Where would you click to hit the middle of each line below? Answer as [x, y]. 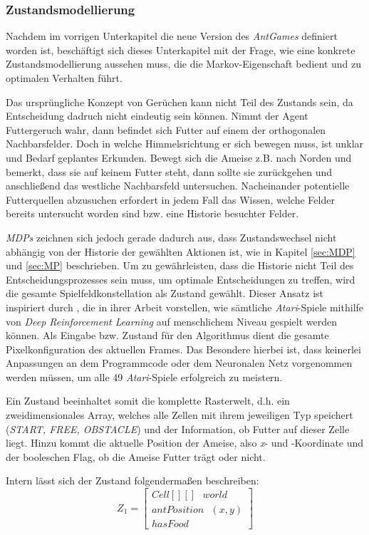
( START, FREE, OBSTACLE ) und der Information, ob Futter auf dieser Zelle [178, 428]
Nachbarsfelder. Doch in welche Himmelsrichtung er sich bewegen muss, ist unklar [185, 144]
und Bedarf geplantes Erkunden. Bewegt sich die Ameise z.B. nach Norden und [179, 157]
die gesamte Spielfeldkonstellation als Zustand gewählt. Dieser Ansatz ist [165, 293]
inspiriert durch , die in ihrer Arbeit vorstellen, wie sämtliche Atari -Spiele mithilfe [185, 307]
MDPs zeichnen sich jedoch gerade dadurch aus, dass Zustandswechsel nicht [171, 237]
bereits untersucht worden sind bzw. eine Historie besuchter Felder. [152, 213]
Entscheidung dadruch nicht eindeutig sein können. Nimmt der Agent [157, 116]
